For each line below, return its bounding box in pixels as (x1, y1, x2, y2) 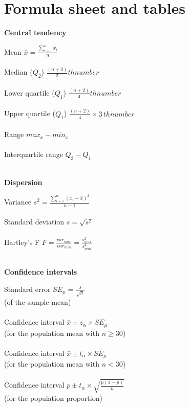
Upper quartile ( (4, 108, 56, 119)
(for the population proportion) (4, 392, 102, 403)
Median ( (4, 66, 33, 77)
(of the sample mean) (4, 296, 71, 307)
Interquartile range (4, 149, 63, 160)
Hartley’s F (4, 236, 40, 247)
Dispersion (4, 176, 43, 187)
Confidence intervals (4, 266, 77, 277)
